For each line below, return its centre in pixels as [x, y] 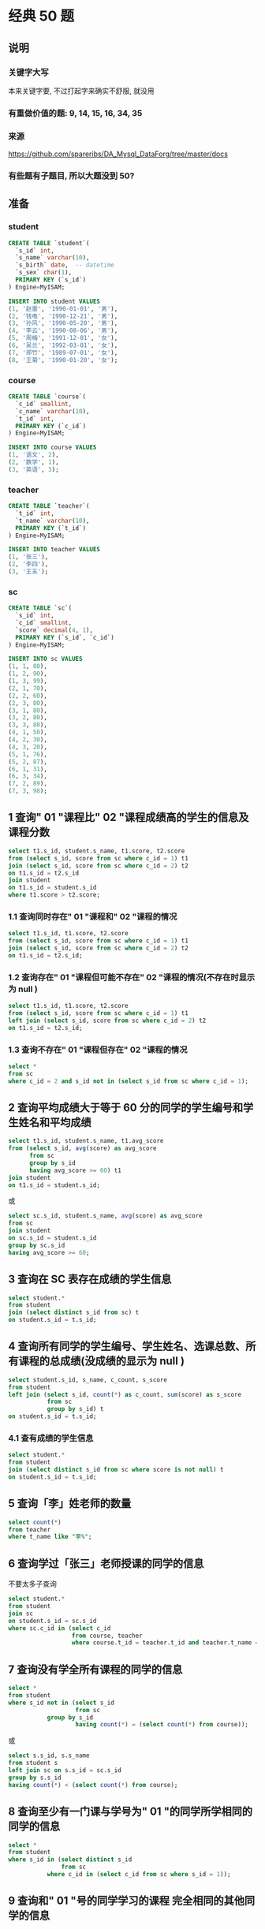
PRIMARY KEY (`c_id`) [51, 426]
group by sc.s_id [37, 1245]
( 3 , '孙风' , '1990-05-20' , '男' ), [63, 323]
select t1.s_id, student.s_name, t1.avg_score [86, 1141]
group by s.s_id [35, 1778]
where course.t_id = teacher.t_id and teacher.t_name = [165, 1643]
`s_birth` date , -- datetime [65, 265]
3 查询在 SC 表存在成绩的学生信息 [90, 1280]
